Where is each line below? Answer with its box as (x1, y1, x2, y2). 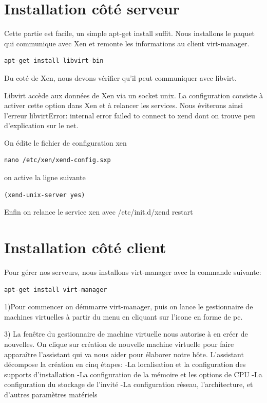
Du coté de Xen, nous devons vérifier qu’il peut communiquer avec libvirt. (4, 72, 237, 83)
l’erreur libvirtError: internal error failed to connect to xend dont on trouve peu (4, 110, 255, 120)
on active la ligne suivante (4, 172, 86, 183)
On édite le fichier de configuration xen (4, 137, 127, 148)
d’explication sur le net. (4, 120, 79, 131)
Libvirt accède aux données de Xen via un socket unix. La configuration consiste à (4, 90, 263, 100)
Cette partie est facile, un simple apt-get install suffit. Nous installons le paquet (4, 28, 255, 39)
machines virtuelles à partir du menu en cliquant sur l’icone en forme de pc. (4, 311, 243, 322)
